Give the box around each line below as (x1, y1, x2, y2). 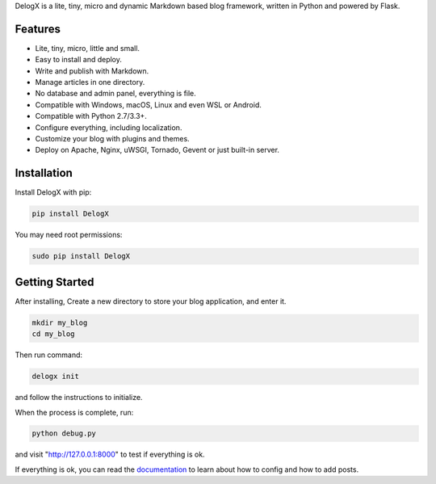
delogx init (31, 372, 80, 381)
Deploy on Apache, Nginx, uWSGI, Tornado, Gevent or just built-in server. (35, 145, 280, 155)
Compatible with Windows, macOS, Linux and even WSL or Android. (35, 99, 262, 109)
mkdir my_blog (31, 318, 88, 327)
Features (15, 22, 61, 36)
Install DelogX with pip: (15, 187, 92, 197)
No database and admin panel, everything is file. (35, 89, 197, 99)
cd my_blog (31, 330, 75, 339)
